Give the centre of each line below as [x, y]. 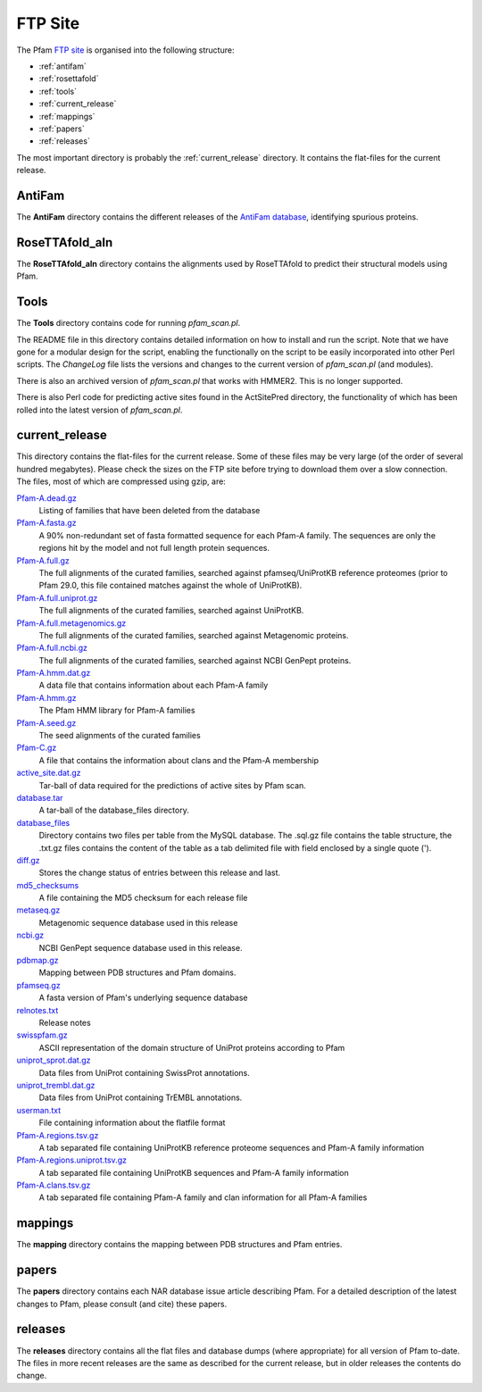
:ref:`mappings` [67, 116]
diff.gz [28, 860]
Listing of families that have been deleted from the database [150, 510]
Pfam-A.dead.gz [47, 498]
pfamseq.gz [39, 985]
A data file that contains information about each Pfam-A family [154, 685]
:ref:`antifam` [62, 66]
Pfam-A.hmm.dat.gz [54, 673]
